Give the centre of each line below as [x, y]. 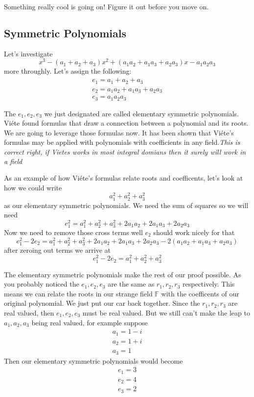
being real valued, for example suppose [90, 322]
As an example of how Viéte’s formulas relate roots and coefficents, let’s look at [124, 178]
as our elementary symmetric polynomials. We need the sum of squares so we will [126, 205]
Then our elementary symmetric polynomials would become [93, 360]
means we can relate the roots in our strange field [78, 293]
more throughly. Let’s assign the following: [68, 71]
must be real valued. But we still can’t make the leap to [166, 312]
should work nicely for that [194, 232]
